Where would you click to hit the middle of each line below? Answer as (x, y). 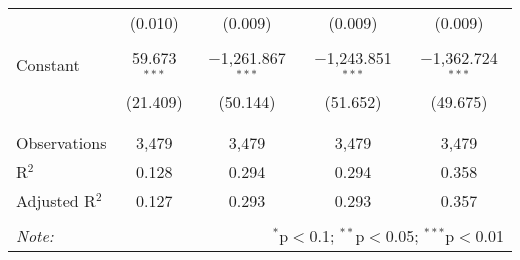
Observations (61, 142)
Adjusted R (56, 200)
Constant (48, 65)
